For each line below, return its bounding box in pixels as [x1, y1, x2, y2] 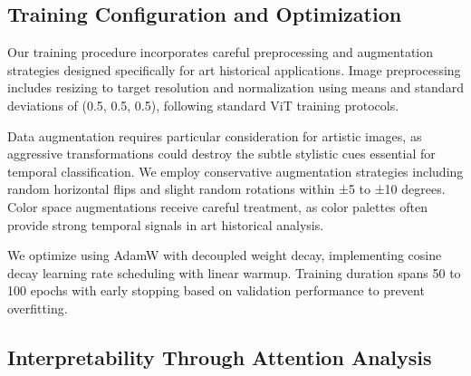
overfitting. [7, 298, 68, 317]
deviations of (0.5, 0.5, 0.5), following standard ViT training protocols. [7, 95, 399, 114]
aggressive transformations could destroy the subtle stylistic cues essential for [7, 144, 436, 163]
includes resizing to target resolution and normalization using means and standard [7, 78, 464, 97]
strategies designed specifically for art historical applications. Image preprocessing [7, 60, 461, 79]
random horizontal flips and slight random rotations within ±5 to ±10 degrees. [7, 179, 446, 198]
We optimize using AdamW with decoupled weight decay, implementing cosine [7, 246, 442, 265]
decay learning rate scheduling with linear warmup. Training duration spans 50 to [7, 263, 461, 282]
